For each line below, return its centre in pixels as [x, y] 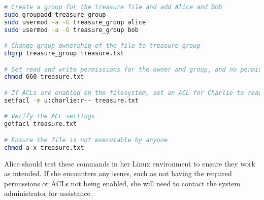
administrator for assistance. [48, 193]
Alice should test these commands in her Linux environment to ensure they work [130, 163]
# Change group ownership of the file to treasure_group [102, 46]
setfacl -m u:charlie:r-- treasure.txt [71, 100]
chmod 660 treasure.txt [44, 77]
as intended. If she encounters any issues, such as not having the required [118, 173]
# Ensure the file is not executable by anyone [86, 140]
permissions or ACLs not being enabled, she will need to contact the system [122, 183]
